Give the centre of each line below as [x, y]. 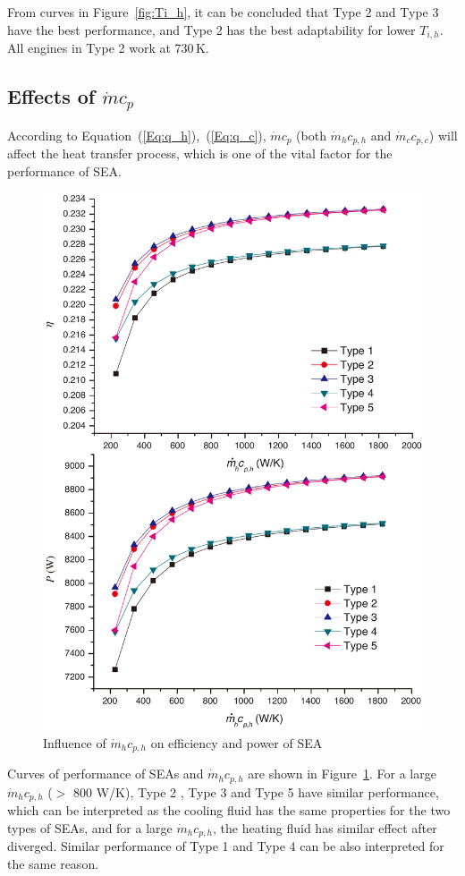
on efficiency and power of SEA [237, 742]
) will [443, 135]
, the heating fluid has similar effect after [325, 827]
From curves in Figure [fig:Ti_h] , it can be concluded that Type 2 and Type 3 [223, 12]
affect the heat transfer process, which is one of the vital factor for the [200, 153]
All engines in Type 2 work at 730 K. [108, 48]
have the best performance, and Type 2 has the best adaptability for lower [211, 29]
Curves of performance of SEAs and [106, 774]
